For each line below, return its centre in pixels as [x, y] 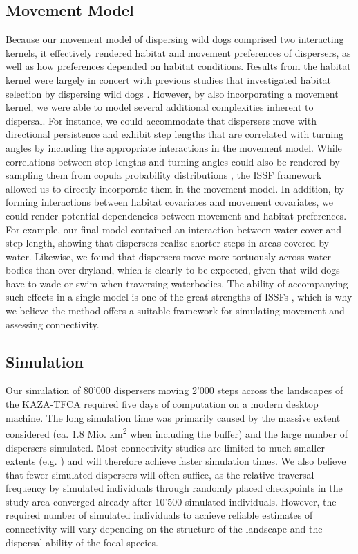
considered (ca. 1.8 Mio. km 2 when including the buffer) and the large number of [177, 432]
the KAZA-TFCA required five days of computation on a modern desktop [162, 404]
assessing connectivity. [53, 324]
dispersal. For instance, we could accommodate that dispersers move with [161, 120]
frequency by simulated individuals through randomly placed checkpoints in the [174, 488]
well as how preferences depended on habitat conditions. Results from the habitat [178, 66]
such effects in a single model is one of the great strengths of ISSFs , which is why [179, 297]
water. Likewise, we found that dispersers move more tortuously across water [169, 256]
